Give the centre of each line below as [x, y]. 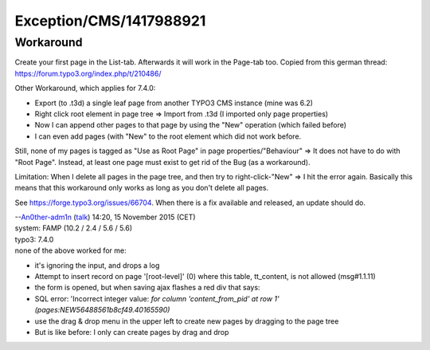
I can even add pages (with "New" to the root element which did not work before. [168, 136]
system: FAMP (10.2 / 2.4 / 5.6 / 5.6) [74, 228]
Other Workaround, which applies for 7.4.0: [85, 88]
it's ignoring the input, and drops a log [97, 265]
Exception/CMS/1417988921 [110, 21]
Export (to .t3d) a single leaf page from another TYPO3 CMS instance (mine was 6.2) [174, 103]
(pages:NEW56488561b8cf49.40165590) [102, 310]
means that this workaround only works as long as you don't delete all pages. [142, 188]
